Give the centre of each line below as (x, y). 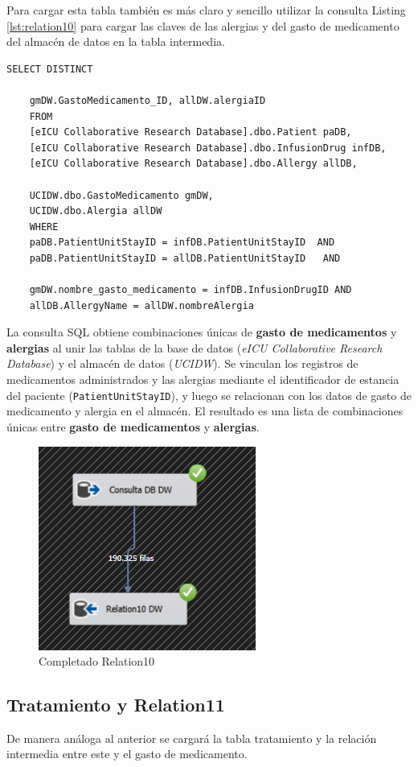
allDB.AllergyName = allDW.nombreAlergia (141, 305)
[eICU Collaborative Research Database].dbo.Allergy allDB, (193, 164)
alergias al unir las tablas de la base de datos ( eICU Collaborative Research (195, 347)
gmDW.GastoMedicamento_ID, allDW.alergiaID (148, 100)
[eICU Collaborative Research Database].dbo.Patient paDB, (191, 132)
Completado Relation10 (97, 661)
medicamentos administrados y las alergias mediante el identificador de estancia (203, 379)
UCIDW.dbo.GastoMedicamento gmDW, (121, 195)
